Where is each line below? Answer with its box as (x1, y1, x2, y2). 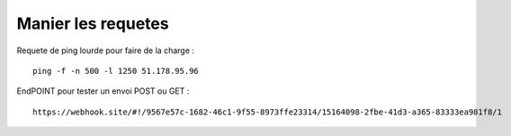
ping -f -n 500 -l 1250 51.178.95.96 (32, 66, 200, 76)
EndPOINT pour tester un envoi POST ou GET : (16, 86, 190, 96)
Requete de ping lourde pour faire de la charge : (16, 45, 195, 56)
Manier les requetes (16, 14, 170, 33)
